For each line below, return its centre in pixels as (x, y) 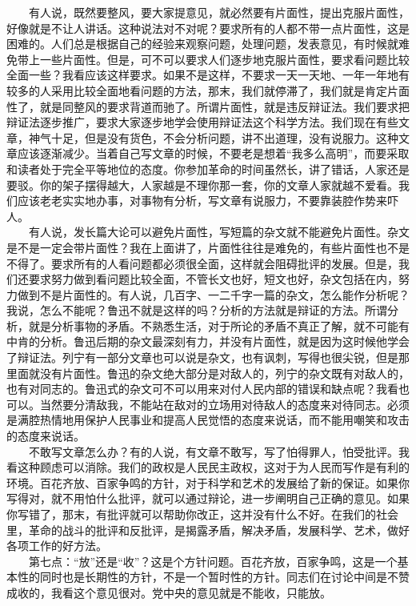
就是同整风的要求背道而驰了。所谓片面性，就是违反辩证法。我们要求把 (224, 106)
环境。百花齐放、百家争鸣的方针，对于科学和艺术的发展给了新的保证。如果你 (208, 482)
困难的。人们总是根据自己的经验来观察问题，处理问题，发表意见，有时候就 (202, 44)
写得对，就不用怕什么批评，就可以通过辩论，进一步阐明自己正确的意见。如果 (208, 498)
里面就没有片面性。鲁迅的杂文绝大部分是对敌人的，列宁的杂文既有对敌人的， (208, 373)
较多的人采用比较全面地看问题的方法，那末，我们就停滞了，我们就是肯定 (197, 90)
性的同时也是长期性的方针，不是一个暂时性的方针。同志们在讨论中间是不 (208, 577)
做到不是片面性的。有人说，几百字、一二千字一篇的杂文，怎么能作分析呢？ (213, 294)
